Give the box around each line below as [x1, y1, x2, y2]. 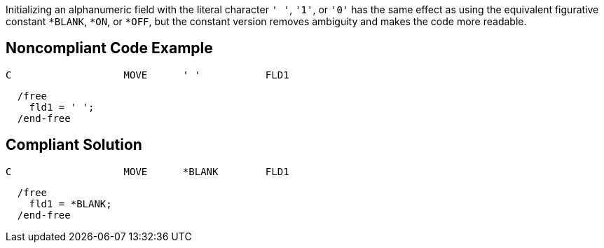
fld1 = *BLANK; [29, 198, 112, 209]
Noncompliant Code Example [6, 39, 213, 57]
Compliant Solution [6, 136, 142, 154]
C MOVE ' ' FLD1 [6, 69, 289, 81]
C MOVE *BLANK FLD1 [6, 165, 289, 177]
